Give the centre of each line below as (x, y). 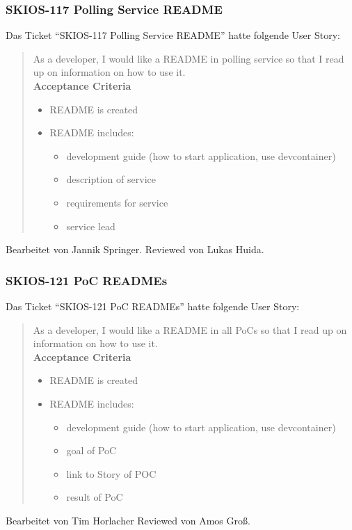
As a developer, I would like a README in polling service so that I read (189, 58)
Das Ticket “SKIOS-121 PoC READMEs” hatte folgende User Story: (153, 306)
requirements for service (117, 202)
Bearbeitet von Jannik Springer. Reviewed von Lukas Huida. (135, 249)
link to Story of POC (111, 473)
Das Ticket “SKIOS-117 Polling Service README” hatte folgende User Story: (173, 35)
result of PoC (95, 497)
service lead (91, 226)
